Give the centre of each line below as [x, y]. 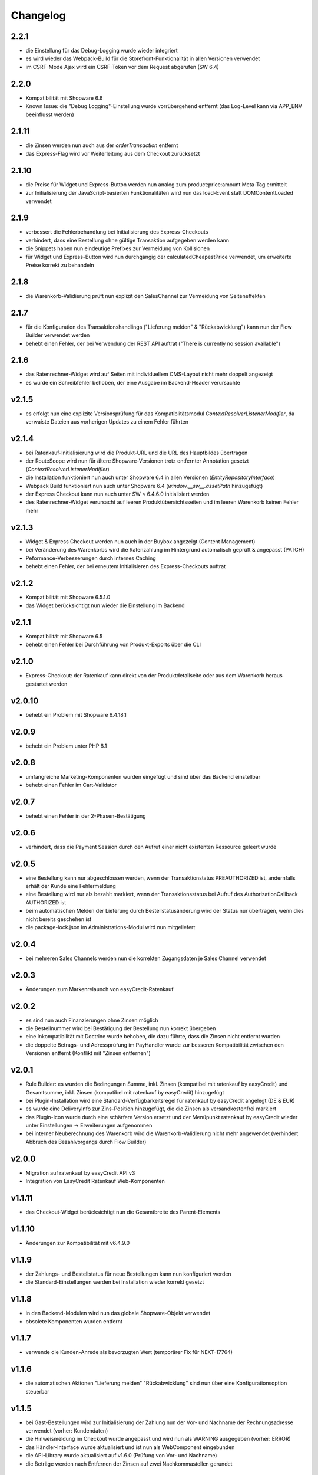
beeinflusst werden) [50, 114]
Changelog [38, 15]
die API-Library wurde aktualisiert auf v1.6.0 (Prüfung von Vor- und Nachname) [121, 1456]
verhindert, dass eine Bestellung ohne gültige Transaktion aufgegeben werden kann [127, 240]
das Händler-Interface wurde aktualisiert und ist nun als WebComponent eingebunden [130, 1447]
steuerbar [37, 1391]
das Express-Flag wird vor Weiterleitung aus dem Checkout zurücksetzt [113, 153]
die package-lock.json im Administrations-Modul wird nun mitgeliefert [110, 927]
